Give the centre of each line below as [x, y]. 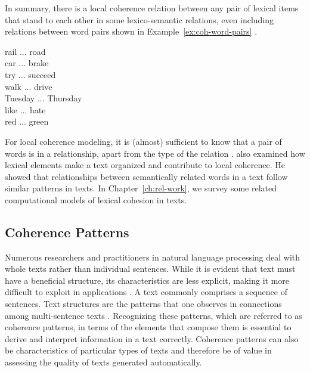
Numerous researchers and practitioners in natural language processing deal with [153, 257]
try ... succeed [30, 74]
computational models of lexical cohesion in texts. [96, 199]
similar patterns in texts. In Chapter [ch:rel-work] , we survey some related [141, 188]
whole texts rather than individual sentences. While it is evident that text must [150, 269]
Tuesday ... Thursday [44, 98]
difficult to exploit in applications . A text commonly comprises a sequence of [146, 292]
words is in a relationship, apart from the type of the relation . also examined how [155, 153]
